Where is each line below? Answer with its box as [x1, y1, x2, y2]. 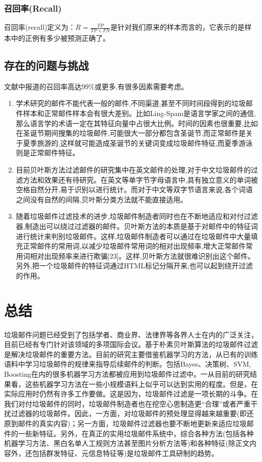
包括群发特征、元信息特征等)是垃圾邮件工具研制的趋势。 [32, 447, 219, 458]
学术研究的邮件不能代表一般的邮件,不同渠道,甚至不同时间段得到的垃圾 [16, 98, 246, 108]
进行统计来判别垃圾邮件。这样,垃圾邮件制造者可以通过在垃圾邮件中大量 [16, 230, 251, 241]
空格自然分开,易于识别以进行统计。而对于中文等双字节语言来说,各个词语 [16, 184, 253, 195]
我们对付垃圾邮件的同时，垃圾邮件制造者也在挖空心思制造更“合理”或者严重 [4, 398, 251, 409]
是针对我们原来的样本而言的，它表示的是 [110, 22, 245, 32]
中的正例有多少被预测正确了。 [11, 33, 110, 43]
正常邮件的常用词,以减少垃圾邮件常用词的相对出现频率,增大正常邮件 [23, 241, 246, 251]
